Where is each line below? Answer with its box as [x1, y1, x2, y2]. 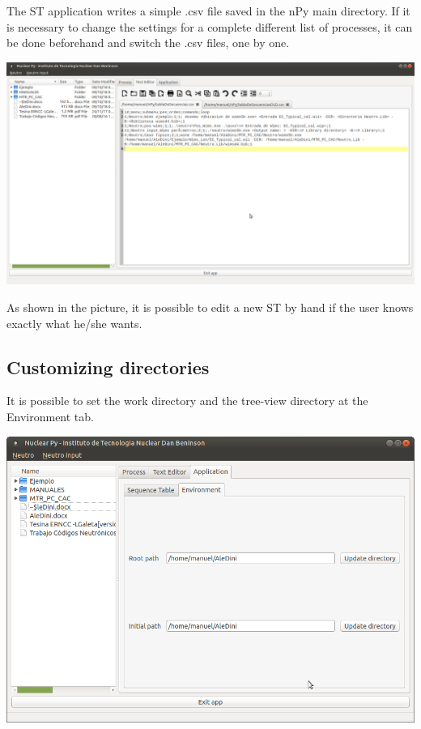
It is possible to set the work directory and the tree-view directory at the [6, 392, 368, 409]
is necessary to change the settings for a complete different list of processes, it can [6, 18, 413, 35]
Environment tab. [6, 408, 94, 424]
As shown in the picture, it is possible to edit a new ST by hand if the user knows [6, 299, 414, 316]
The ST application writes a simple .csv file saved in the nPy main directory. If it [6, 2, 410, 19]
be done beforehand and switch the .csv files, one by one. [6, 34, 290, 51]
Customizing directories [6, 354, 210, 379]
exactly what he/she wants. [6, 314, 142, 331]
